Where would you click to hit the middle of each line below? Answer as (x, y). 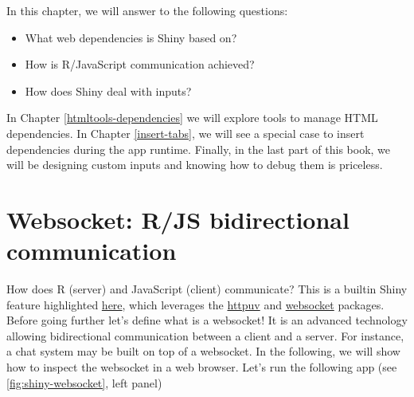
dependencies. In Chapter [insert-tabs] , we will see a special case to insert (186, 133)
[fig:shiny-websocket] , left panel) (84, 382)
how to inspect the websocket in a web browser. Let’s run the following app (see (202, 367)
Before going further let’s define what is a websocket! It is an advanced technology (207, 320)
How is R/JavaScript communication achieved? (140, 64)
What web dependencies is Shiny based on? (131, 37)
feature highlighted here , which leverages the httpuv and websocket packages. (195, 304)
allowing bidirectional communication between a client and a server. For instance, (205, 335)
